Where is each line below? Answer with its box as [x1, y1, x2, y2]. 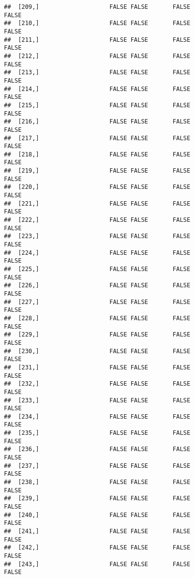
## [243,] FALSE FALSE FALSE [4, 560, 191, 568]
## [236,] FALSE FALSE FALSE [4, 446, 191, 453]
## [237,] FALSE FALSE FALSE [4, 462, 191, 469]
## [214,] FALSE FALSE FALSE [4, 85, 191, 92]
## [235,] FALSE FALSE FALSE [4, 429, 191, 437]
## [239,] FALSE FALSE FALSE [4, 495, 191, 502]
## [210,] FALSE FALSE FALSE [4, 20, 191, 27]
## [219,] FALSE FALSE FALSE [4, 167, 191, 175]
